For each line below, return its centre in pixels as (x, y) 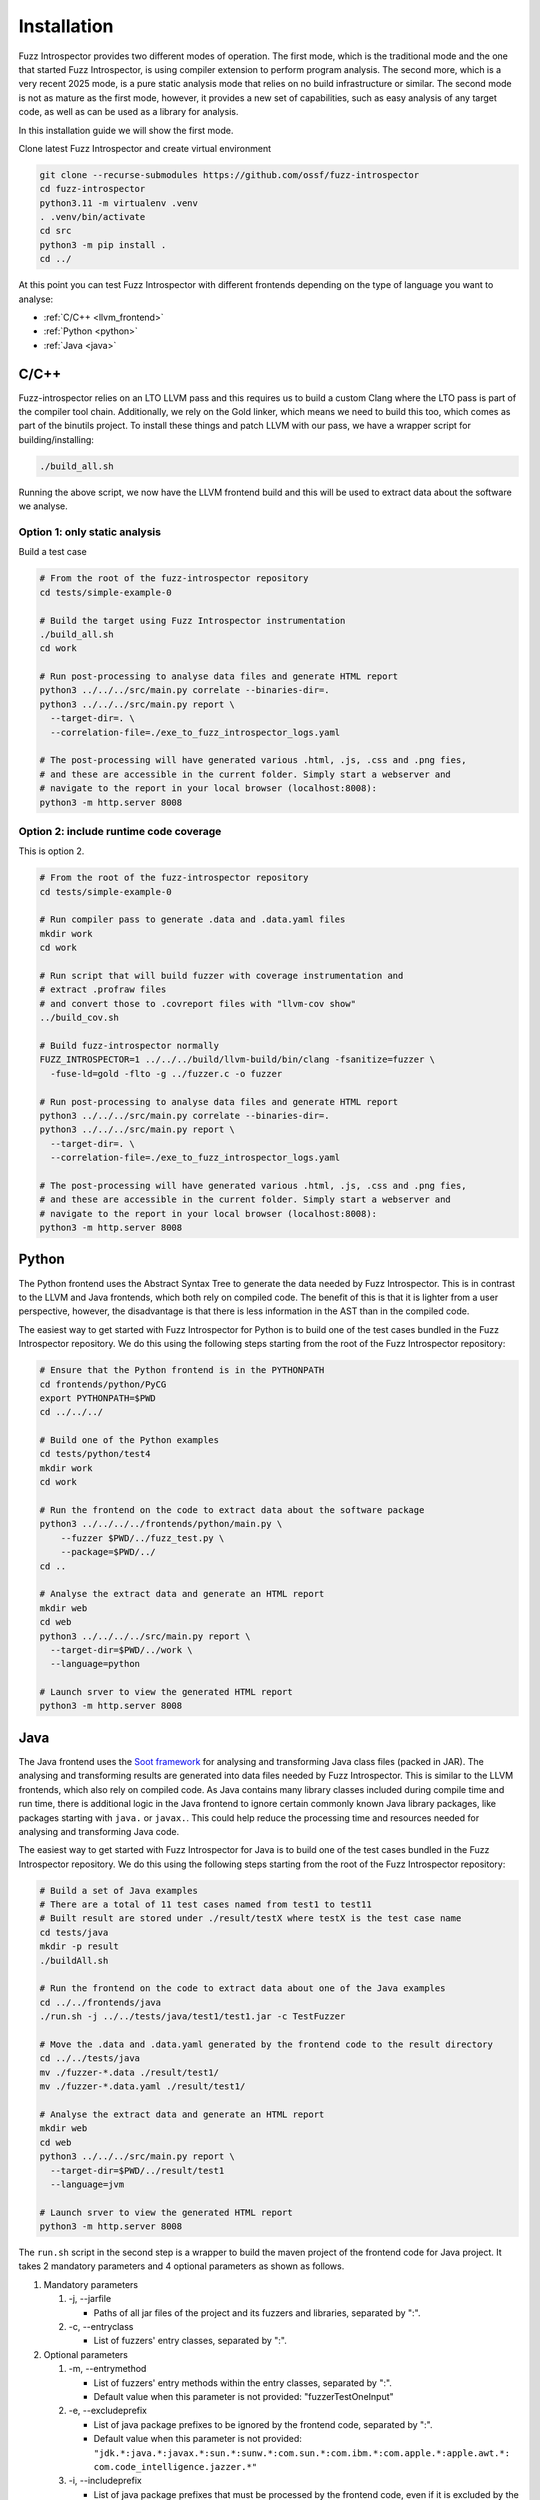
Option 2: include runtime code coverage (120, 831)
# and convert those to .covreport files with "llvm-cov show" (198, 1003)
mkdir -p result (79, 1946)
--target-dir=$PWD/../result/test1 (137, 2170)
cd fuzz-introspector (92, 189)
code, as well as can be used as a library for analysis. (128, 112)
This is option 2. (51, 851)
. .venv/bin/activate (92, 217)
